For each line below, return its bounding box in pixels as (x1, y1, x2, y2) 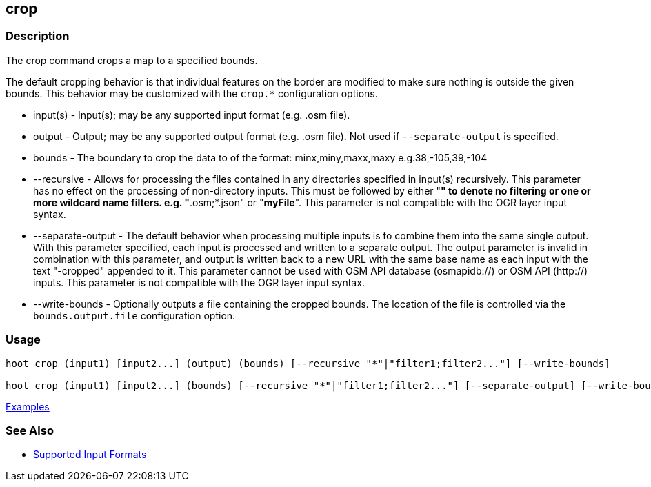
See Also (6, 423, 54, 437)
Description (6, 29, 70, 43)
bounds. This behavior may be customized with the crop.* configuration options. (6, 87, 378, 99)
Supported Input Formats (33, 448, 147, 461)
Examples (6, 400, 50, 413)
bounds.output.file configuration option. (33, 309, 236, 321)
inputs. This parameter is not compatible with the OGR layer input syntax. (33, 276, 365, 288)
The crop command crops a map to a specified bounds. (6, 54, 258, 66)
